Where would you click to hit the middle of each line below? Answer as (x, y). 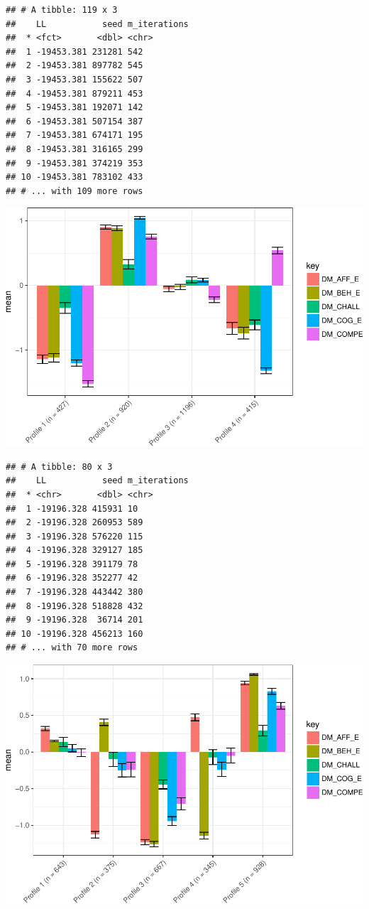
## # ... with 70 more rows (72, 648)
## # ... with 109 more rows (75, 191)
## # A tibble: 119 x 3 (62, 10)
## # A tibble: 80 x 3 (59, 467)
